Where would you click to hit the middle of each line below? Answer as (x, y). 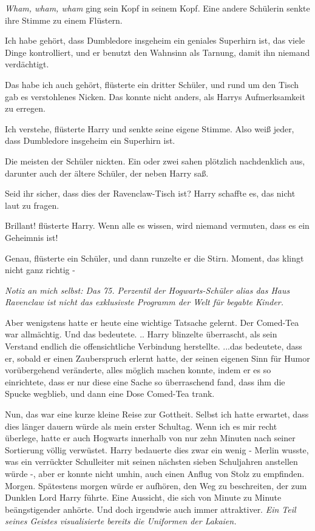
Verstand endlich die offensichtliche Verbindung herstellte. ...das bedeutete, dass (154, 346)
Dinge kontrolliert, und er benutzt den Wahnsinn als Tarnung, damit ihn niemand (157, 52)
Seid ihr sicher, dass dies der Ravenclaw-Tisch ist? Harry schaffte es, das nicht (150, 193)
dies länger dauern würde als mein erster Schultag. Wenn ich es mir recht (141, 426)
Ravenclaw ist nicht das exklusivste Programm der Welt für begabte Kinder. (144, 302)
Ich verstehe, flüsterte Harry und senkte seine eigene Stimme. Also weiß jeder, (150, 128)
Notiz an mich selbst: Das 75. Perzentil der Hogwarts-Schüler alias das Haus (147, 290)
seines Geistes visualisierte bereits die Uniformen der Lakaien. (121, 521)
